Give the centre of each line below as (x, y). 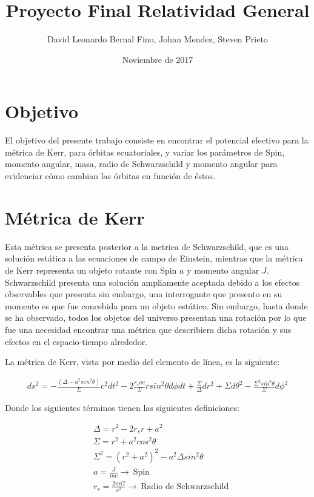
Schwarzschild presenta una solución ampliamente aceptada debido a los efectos (152, 282)
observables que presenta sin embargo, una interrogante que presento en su (144, 294)
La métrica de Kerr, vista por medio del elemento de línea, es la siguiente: (142, 362)
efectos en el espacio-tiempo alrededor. (76, 341)
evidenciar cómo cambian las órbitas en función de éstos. (110, 176)
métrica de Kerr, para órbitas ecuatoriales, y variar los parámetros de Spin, (145, 152)
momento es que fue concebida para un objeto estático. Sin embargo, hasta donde (156, 305)
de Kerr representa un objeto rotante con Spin (91, 270)
